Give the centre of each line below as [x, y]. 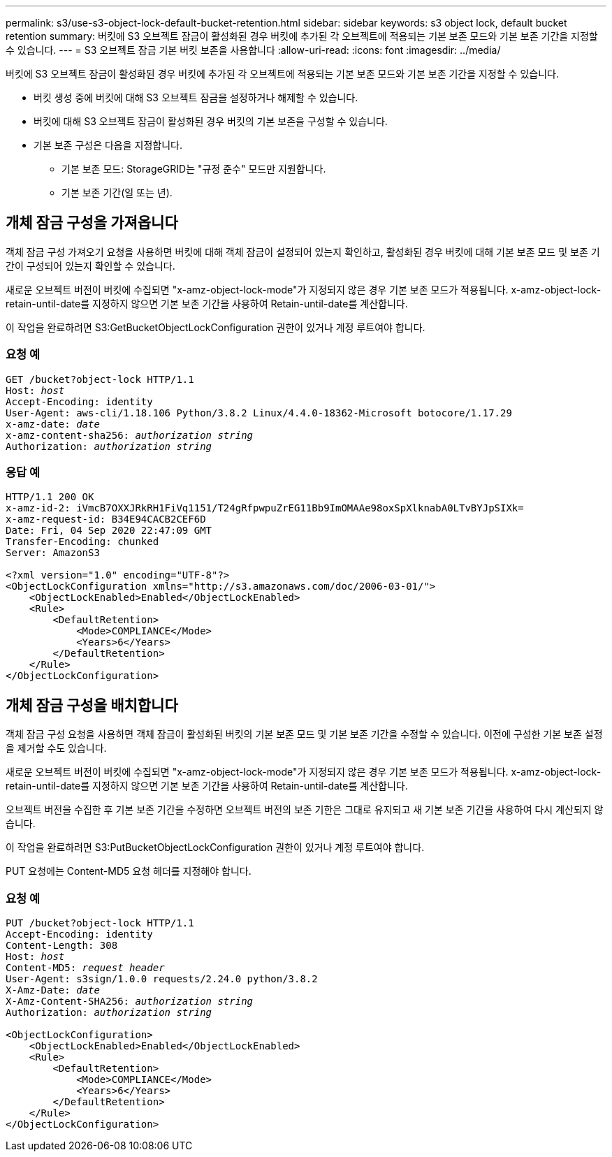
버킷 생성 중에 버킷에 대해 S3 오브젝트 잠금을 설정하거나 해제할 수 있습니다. [196, 97]
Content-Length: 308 [62, 945]
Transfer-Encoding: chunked [82, 542]
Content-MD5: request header [85, 967]
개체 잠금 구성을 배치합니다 [92, 705]
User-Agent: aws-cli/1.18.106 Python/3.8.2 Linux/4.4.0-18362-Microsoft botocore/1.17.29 [259, 413]
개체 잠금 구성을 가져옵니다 [92, 223]
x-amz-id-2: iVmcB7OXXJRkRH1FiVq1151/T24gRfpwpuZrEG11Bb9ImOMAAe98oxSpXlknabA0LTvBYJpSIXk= [265, 508]
